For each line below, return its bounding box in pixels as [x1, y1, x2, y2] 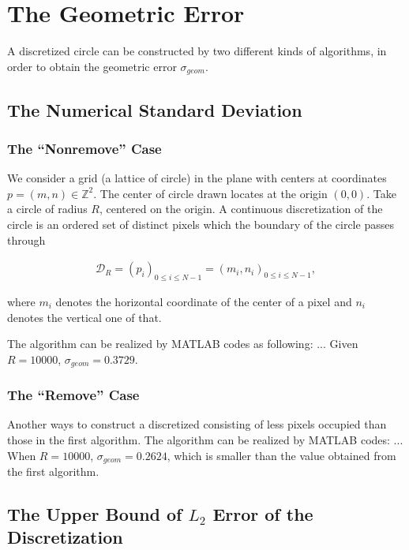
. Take [366, 185, 396, 201]
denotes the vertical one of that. [7, 309, 162, 325]
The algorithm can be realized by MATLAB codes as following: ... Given [7, 335, 358, 352]
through [7, 231, 46, 248]
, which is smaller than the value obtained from [167, 447, 396, 463]
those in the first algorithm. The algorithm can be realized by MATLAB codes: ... [7, 432, 403, 448]
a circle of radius [7, 200, 88, 217]
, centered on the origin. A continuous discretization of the [99, 200, 383, 217]
